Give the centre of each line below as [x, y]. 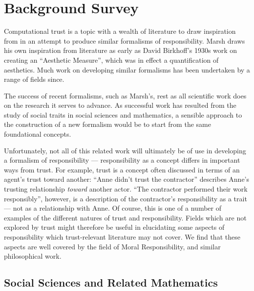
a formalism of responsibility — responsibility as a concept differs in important [122, 160]
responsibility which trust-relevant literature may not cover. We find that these [122, 237]
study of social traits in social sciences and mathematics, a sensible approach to [123, 114]
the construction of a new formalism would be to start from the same [107, 124]
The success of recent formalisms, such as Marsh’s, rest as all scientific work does [125, 95]
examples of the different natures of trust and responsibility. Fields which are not [125, 217]
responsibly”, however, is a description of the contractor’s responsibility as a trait [126, 198]
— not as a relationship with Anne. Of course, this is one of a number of [113, 208]
